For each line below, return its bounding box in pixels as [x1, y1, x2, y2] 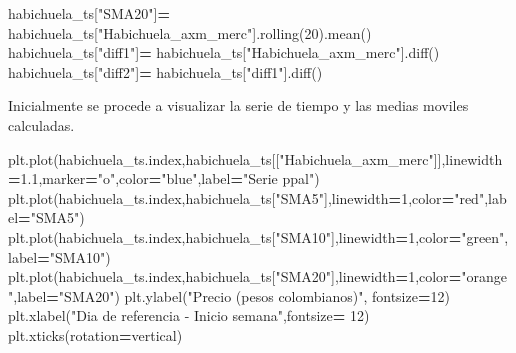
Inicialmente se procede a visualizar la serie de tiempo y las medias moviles [8, 95, 469, 116]
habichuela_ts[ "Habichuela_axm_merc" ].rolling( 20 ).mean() [8, 22, 372, 43]
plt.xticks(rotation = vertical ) [8, 324, 183, 345]
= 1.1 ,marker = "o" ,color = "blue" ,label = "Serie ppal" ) [8, 168, 320, 189]
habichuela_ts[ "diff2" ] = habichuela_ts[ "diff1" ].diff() [8, 61, 323, 82]
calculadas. [8, 114, 75, 135]
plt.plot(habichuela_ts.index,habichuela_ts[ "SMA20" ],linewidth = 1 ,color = [8, 266, 462, 287]
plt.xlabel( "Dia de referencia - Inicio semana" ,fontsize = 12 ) [8, 305, 370, 326]
